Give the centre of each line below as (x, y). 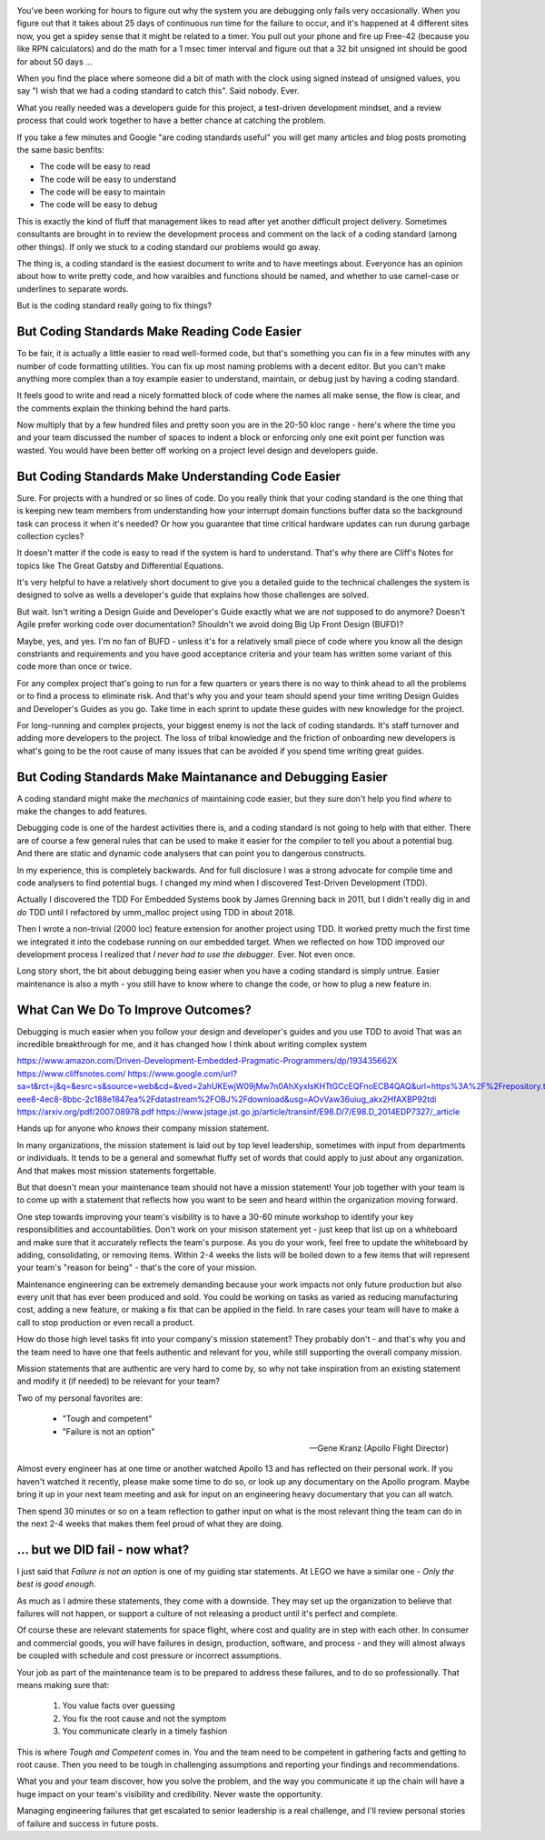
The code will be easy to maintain (102, 192)
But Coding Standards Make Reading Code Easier (159, 332)
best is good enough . (57, 1584)
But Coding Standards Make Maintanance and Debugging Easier (202, 777)
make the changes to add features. (82, 811)
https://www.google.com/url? (183, 1074)
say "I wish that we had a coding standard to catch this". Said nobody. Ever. (158, 91)
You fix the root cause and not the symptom (144, 1718)
